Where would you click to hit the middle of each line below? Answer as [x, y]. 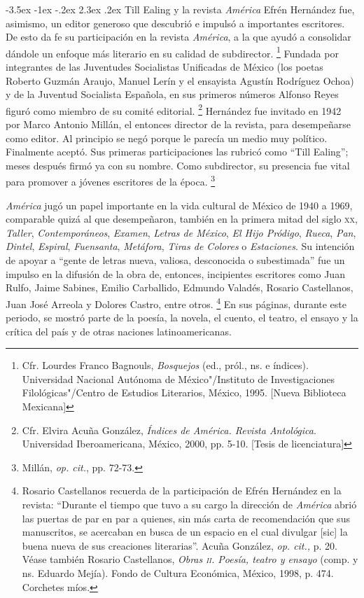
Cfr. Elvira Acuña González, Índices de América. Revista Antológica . [169, 430]
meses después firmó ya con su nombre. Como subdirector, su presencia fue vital [178, 165]
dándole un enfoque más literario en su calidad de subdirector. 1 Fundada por [172, 52]
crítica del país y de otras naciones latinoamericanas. [119, 331]
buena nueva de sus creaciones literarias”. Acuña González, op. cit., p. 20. [180, 545]
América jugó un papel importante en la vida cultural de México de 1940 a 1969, [179, 205]
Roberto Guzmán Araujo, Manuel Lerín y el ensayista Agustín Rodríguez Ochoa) [180, 80]
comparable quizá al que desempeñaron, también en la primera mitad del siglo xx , [182, 219]
